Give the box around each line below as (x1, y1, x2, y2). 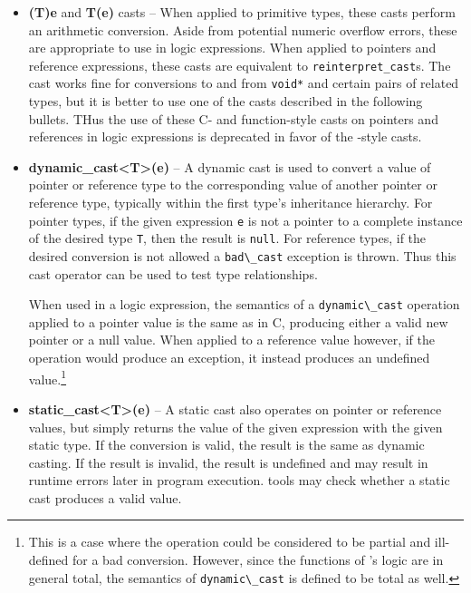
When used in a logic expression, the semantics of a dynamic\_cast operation (28, 295, 460, 314)
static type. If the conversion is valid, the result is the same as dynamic (28, 435, 425, 454)
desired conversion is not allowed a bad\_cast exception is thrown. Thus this (28, 246, 457, 265)
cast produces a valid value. (28, 488, 182, 507)
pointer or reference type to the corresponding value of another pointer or (28, 175, 437, 194)
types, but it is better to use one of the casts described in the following (28, 92, 423, 111)
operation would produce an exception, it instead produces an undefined (28, 348, 430, 367)
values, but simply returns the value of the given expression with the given (28, 417, 443, 436)
